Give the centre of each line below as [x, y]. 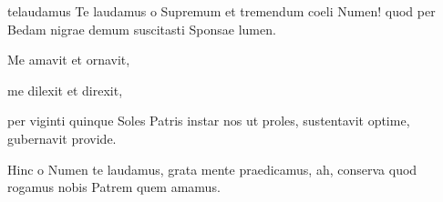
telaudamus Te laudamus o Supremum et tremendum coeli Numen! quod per [221, 11]
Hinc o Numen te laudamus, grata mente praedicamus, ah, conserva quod [212, 169]
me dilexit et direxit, [65, 90]
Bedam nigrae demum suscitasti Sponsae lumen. [142, 29]
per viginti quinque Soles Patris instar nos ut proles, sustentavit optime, [209, 121]
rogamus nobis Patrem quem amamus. [114, 187]
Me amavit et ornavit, [69, 60]
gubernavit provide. [62, 138]
